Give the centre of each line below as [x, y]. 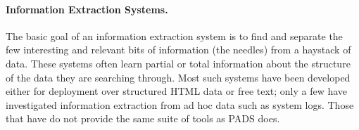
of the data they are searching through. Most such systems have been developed [178, 77]
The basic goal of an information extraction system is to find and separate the [174, 35]
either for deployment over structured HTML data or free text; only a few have [177, 91]
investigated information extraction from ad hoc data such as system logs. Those [180, 104]
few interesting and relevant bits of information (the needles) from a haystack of [178, 50]
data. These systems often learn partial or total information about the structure [178, 63]
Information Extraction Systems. [87, 9]
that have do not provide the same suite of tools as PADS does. [143, 118]
